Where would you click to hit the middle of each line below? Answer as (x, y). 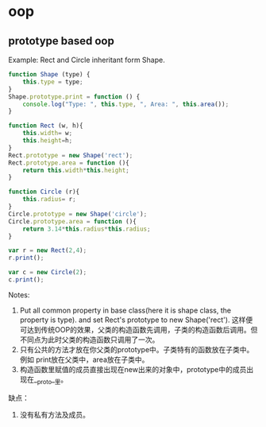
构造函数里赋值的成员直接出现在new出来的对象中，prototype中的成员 (133, 369)
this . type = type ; (53, 82)
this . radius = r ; (50, 200)
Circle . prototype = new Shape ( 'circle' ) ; (78, 214)
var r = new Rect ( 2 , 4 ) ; (48, 250)
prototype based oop (62, 41)
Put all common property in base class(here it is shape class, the (125, 310)
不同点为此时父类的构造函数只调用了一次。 (89, 340)
